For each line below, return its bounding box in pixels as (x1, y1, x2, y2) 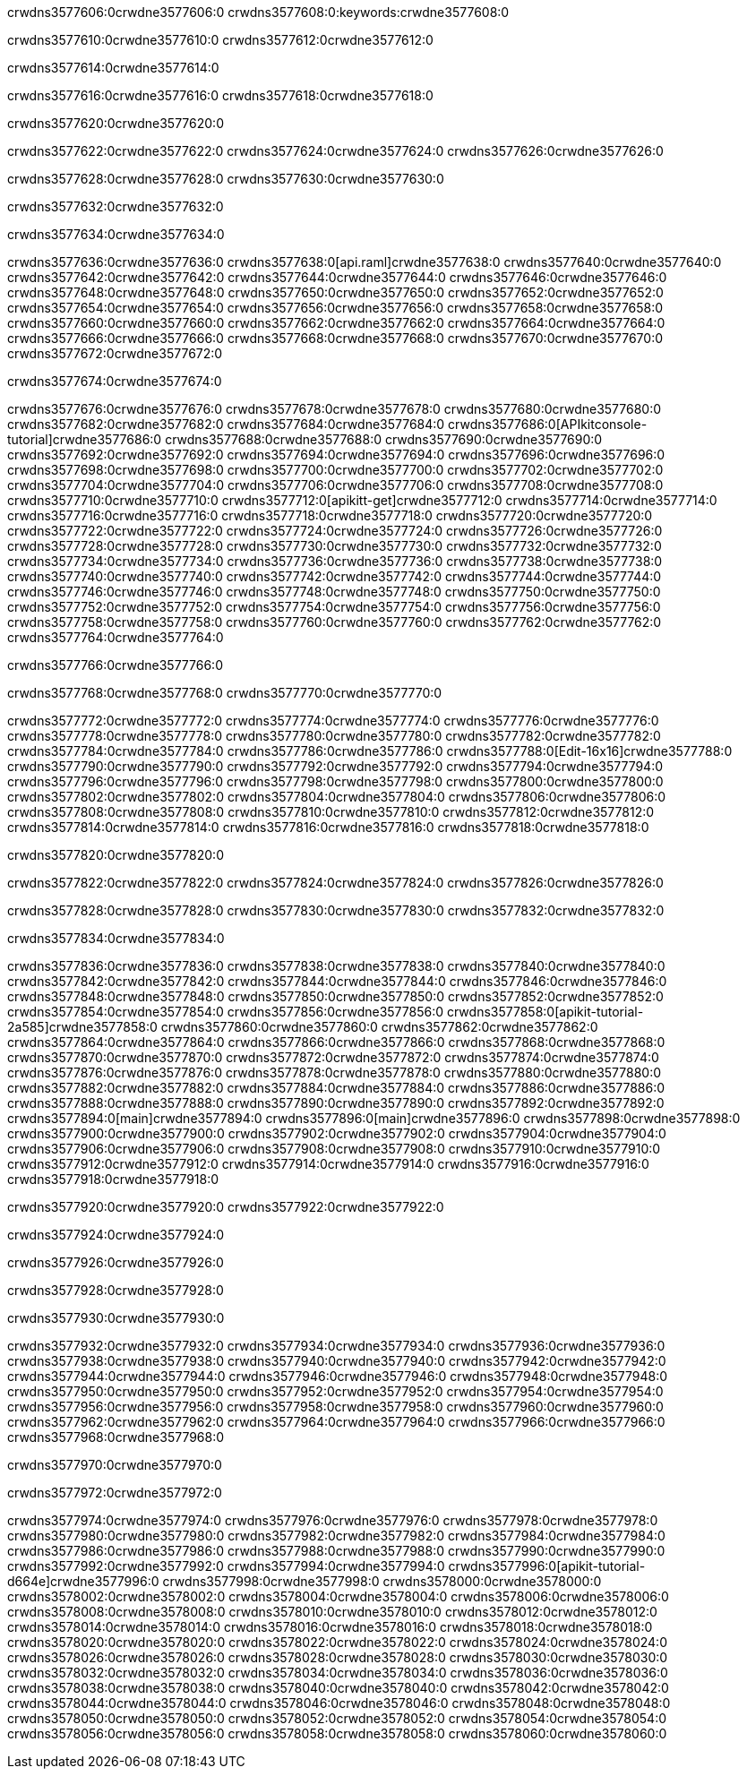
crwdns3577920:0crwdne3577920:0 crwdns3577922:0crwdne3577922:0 (7, 1199, 444, 1214)
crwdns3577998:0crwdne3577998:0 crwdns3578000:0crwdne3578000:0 (162, 1574, 602, 1589)
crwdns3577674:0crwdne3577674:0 (7, 373, 222, 389)
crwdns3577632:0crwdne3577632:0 (7, 199, 224, 214)
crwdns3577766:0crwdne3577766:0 (7, 657, 223, 673)
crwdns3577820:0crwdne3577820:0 (7, 847, 224, 862)
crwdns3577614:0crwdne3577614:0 (7, 60, 219, 75)
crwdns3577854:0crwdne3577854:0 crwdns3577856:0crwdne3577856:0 (7, 1004, 444, 1019)
